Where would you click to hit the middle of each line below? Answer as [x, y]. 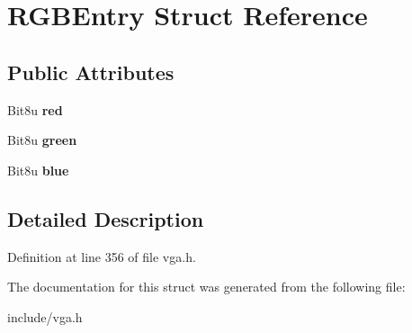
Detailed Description [106, 218]
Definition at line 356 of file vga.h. [102, 256]
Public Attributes [91, 72]
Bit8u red [35, 109]
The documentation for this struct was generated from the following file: [206, 287]
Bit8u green [42, 140]
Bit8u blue [38, 170]
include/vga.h [45, 316]
